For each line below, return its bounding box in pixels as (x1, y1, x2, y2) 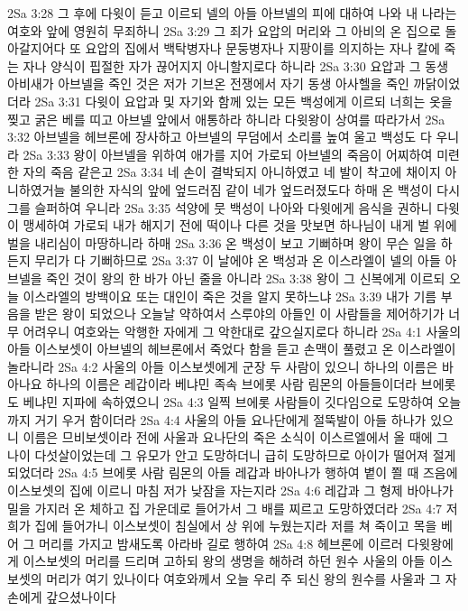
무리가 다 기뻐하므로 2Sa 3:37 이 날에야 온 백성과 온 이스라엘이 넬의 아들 (34, 251, 441, 270)
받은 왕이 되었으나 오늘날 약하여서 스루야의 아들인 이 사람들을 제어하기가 (34, 304, 445, 323)
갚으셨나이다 (46, 587, 116, 606)
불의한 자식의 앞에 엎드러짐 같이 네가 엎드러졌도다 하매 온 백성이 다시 (69, 180, 461, 199)
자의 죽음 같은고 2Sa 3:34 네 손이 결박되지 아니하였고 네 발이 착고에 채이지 (23, 162, 441, 181)
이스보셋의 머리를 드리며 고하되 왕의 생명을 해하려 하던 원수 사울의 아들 (23, 551, 426, 570)
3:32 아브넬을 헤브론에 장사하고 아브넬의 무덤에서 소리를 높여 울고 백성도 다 (7, 127, 432, 146)
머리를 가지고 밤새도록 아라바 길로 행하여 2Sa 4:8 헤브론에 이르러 (39, 533, 403, 552)
